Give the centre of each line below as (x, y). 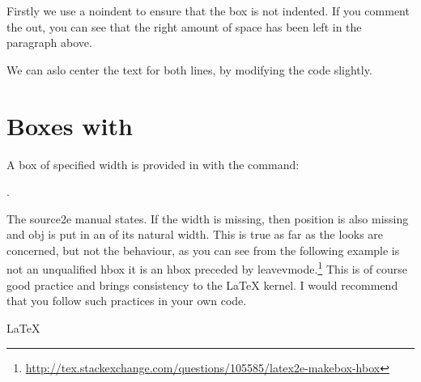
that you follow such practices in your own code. (127, 301)
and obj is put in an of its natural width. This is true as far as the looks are (195, 234)
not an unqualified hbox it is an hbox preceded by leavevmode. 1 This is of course (207, 268)
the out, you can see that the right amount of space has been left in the (184, 26)
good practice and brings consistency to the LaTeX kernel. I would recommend (202, 284)
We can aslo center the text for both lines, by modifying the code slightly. (189, 69)
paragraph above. (49, 42)
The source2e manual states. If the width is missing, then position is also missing (208, 218)
